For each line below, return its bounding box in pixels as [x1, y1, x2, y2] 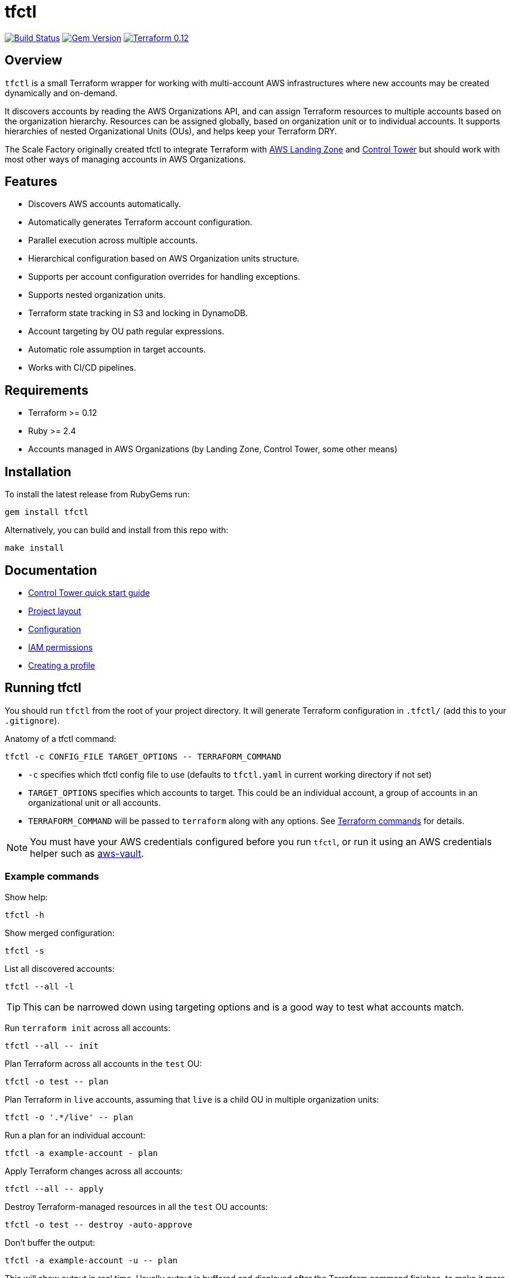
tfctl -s [5, 945, 45, 955]
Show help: [5, 891, 48, 902]
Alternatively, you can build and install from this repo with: [5, 525, 229, 535]
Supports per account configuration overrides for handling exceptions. [28, 272, 301, 282]
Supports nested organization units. [28, 290, 166, 300]
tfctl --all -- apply [5, 1184, 104, 1194]
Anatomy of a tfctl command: [5, 733, 117, 744]
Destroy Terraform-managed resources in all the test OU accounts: [5, 1201, 268, 1212]
